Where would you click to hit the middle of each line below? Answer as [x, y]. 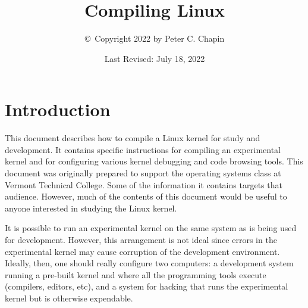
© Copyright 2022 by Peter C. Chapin [155, 38]
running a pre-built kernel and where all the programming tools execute [136, 274]
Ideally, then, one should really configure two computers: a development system [149, 263]
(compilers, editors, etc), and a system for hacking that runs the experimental [147, 286]
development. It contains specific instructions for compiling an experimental [143, 149]
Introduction [58, 109]
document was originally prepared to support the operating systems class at [143, 173]
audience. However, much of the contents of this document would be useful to [146, 196]
